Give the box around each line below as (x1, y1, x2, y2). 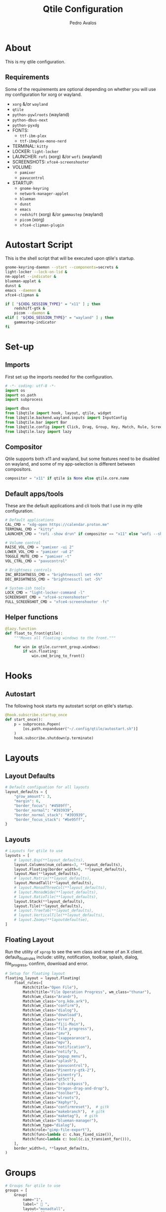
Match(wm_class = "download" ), (23, 1012, 83, 1018)
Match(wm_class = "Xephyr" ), (23, 1100, 79, 1105)
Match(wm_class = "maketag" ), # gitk (23, 1114, 98, 1119)
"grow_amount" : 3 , (14, 794, 52, 799)
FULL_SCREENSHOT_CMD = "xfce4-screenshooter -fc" (5, 600, 110, 605)
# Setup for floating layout (5, 971, 65, 976)
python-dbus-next (12, 118, 48, 123)
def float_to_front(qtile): (5, 631, 63, 636)
